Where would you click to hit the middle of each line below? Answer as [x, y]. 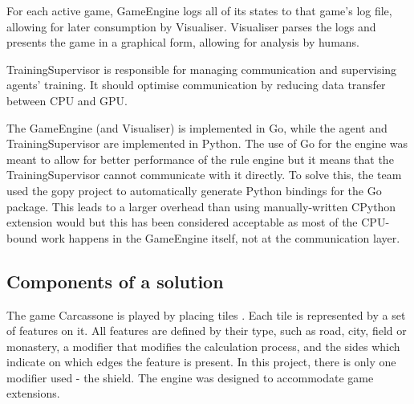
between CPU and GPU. [67, 100]
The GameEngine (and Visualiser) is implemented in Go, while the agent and [197, 127]
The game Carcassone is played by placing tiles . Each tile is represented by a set [206, 314]
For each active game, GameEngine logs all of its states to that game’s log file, [199, 10]
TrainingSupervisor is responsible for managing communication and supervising [202, 69]
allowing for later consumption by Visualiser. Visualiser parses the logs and [191, 26]
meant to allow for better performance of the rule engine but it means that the [200, 159]
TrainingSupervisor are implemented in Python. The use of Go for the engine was [207, 143]
